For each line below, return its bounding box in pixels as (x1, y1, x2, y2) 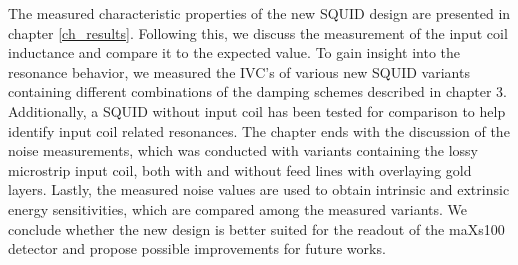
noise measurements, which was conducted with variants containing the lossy (8, 140, 478, 161)
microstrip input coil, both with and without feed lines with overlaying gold (8, 159, 472, 180)
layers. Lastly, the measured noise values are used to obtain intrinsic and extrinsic (8, 179, 510, 200)
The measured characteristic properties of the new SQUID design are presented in (8, 3, 511, 23)
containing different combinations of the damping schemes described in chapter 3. (8, 81, 507, 102)
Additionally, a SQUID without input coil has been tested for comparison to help (8, 100, 506, 121)
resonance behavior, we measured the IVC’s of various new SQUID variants (8, 61, 470, 82)
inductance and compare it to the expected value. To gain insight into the (8, 42, 461, 63)
